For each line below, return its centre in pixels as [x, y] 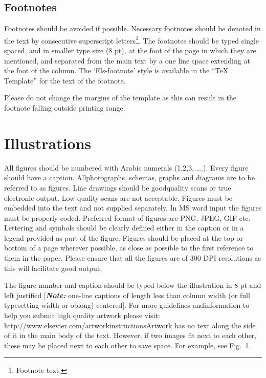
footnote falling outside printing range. [65, 108]
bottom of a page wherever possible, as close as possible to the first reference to [129, 248]
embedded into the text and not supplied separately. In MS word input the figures [133, 208]
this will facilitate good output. [53, 268]
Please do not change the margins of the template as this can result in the [120, 98]
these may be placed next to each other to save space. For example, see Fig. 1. [128, 345]
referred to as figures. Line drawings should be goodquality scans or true [118, 187]
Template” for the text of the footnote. [65, 80]
